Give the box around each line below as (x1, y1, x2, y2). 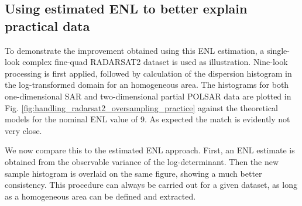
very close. (5, 124, 42, 136)
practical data (5, 16, 90, 35)
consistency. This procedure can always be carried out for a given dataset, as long (5, 178, 297, 191)
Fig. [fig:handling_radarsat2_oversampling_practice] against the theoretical (5, 101, 278, 114)
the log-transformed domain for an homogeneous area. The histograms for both (5, 78, 289, 91)
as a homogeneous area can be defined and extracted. (5, 190, 196, 202)
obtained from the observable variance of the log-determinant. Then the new (5, 155, 279, 167)
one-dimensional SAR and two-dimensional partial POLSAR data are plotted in (5, 90, 291, 102)
